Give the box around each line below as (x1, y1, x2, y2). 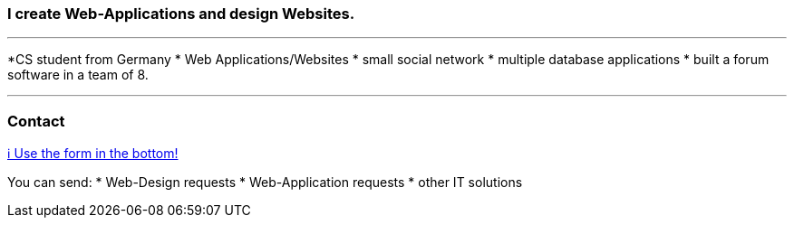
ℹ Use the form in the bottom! (7, 145, 179, 162)
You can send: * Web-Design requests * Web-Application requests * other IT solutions (7, 174, 523, 191)
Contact (7, 111, 65, 130)
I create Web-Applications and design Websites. (7, 5, 355, 23)
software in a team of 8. (7, 67, 149, 83)
